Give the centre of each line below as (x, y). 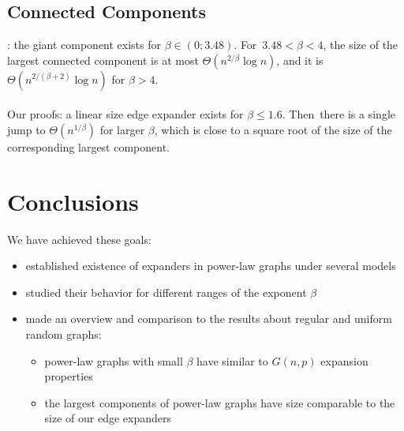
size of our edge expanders (108, 418)
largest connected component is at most (103, 60)
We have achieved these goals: (79, 239)
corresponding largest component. (89, 146)
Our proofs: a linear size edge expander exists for (125, 114)
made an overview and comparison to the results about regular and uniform (209, 319)
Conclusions (73, 201)
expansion (344, 360)
